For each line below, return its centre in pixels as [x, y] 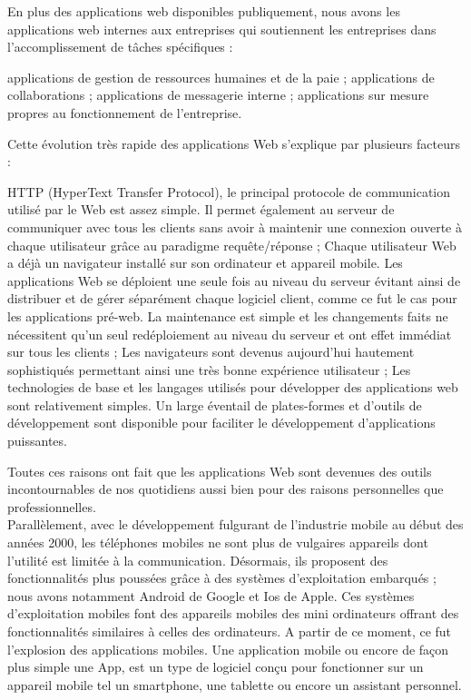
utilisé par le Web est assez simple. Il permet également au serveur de [201, 209]
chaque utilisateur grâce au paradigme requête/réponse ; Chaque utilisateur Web [232, 245]
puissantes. [37, 441]
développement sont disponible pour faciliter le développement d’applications [221, 423]
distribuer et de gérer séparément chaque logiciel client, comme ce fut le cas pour [232, 298]
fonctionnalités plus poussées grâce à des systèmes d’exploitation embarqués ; [222, 578]
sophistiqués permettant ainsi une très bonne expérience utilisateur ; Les [209, 369]
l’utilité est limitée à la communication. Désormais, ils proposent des [198, 560]
